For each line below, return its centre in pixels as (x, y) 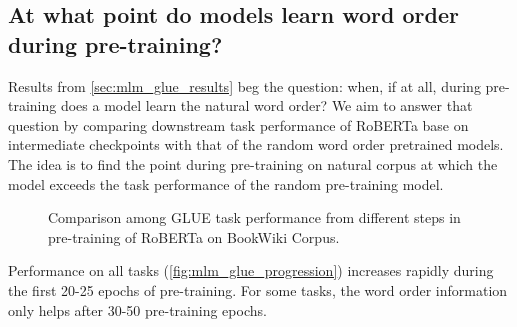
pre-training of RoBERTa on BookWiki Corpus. (194, 236)
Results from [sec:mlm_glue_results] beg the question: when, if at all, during (244, 85)
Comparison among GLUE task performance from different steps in (254, 217)
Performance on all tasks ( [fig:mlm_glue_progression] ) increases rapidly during (251, 270)
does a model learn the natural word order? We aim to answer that (266, 105)
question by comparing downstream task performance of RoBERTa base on (238, 124)
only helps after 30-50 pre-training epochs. (137, 309)
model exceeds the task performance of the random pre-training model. (226, 183)
